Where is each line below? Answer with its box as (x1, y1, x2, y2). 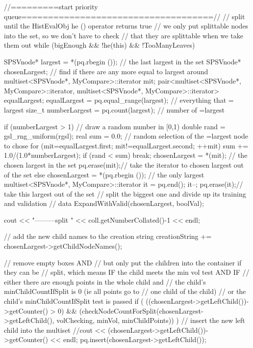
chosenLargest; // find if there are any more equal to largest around (4, 66, 208, 76)
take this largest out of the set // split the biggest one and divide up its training (4, 188, 246, 199)
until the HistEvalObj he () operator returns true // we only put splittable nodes (4, 21, 249, 31)
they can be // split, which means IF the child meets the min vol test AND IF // (4, 267, 250, 277)
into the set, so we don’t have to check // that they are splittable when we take (4, 30, 243, 40)
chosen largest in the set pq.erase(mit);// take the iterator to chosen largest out (4, 159, 244, 170)
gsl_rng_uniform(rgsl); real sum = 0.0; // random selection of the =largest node (4, 131, 249, 141)
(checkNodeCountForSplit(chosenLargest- (79, 305, 203, 316)
